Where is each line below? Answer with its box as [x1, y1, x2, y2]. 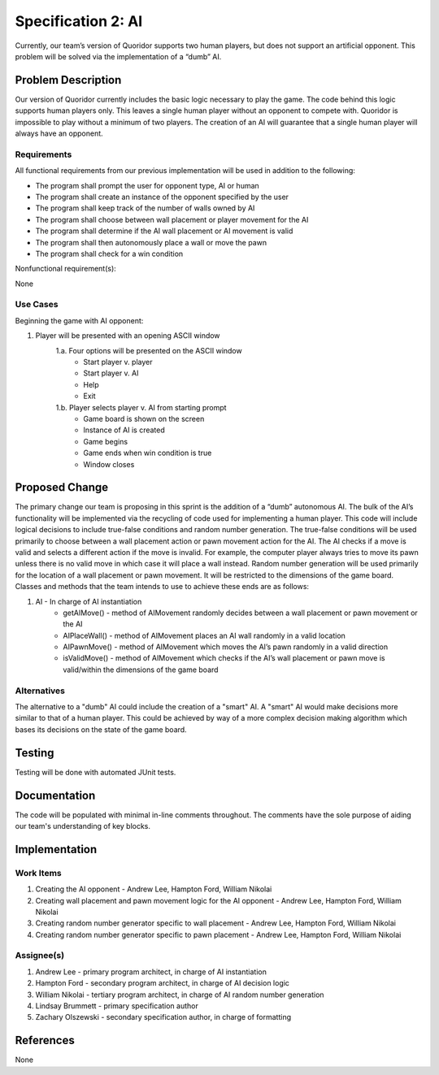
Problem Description [15, 73, 122, 87]
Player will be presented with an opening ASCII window [35, 331, 220, 340]
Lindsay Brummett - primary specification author [35, 1001, 198, 1011]
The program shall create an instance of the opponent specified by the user [35, 192, 289, 202]
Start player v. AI [83, 368, 139, 378]
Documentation [15, 788, 96, 802]
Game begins [83, 436, 128, 446]
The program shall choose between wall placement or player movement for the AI [35, 215, 309, 224]
